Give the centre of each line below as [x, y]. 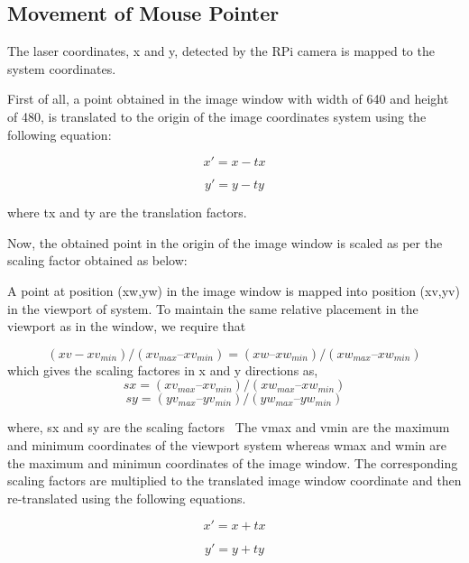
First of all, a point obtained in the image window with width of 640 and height [228, 99]
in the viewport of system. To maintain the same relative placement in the [213, 308]
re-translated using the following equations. [127, 498]
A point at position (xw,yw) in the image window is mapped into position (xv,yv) [234, 290]
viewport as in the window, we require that [127, 326]
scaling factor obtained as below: [97, 260]
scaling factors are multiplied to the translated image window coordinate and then [234, 480]
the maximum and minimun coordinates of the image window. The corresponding [233, 462]
